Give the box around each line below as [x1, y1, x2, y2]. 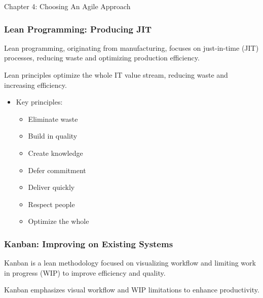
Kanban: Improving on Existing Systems [4, 237, 173, 250]
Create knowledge [28, 147, 83, 158]
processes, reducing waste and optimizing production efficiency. [4, 52, 200, 63]
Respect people [28, 198, 75, 209]
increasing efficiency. [4, 79, 67, 90]
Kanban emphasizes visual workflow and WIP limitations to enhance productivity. [4, 284, 259, 295]
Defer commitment [28, 164, 86, 175]
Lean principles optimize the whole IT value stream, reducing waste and [4, 70, 228, 80]
